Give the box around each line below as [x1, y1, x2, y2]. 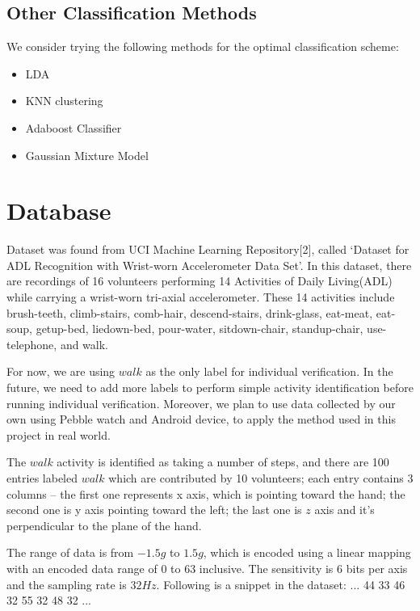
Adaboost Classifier [25, 119, 122, 136]
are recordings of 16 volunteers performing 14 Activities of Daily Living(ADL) [6, 272, 393, 289]
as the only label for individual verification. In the [145, 363, 393, 380]
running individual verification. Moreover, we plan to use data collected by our [6, 394, 396, 411]
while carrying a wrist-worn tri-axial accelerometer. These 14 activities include [6, 289, 395, 305]
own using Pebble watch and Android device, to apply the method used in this [6, 411, 396, 428]
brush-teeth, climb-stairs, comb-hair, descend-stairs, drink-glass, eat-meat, [6, 304, 373, 321]
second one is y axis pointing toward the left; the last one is [6, 501, 302, 518]
